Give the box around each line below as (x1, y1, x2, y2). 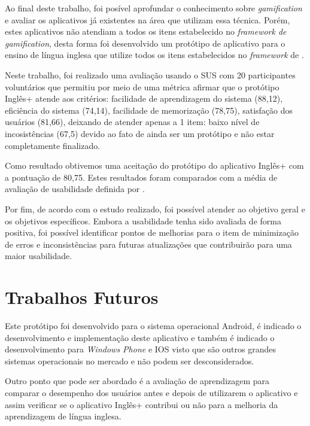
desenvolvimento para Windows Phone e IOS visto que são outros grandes (5, 343, 276, 355)
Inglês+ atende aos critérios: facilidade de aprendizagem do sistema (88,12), (5, 92, 283, 105)
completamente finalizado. (5, 139, 101, 151)
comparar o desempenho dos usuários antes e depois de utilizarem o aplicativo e (5, 386, 298, 398)
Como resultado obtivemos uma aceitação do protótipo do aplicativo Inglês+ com (5, 159, 304, 172)
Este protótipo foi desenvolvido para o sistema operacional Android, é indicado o (5, 319, 302, 331)
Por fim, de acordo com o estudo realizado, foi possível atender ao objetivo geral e (5, 202, 305, 215)
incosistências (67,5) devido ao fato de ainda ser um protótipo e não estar (5, 127, 275, 139)
